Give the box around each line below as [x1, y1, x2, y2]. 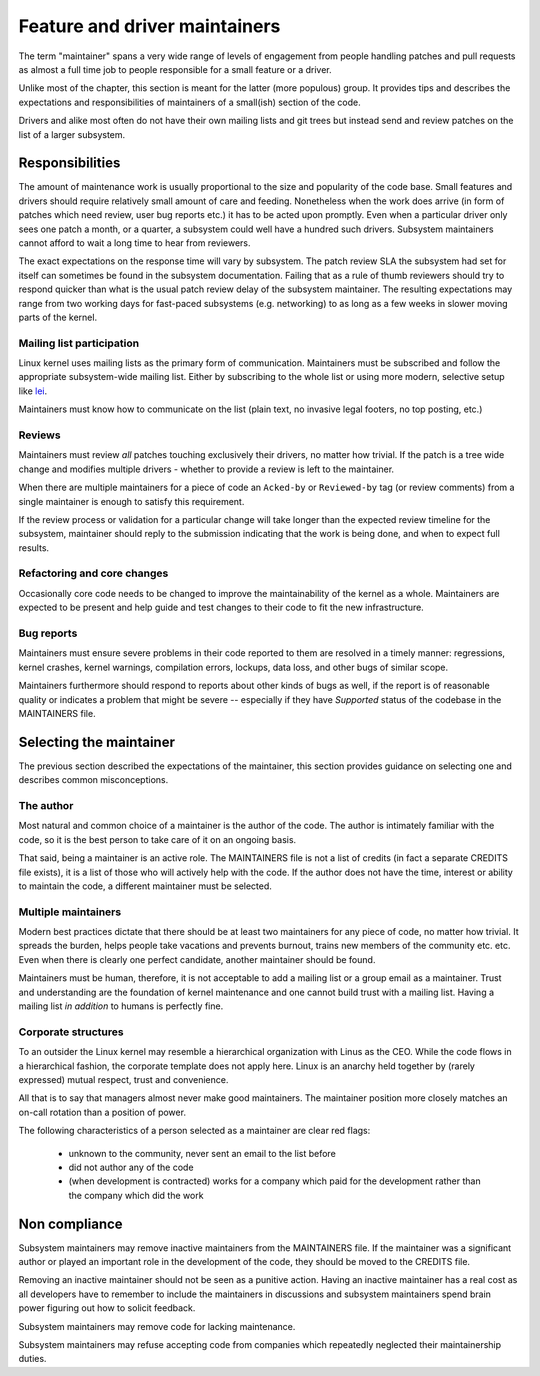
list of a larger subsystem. [18, 128, 126, 140]
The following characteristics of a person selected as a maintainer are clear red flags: [18, 1125, 371, 1137]
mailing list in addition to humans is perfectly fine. [18, 1000, 224, 1012]
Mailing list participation [18, 336, 140, 350]
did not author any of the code [68, 1161, 194, 1173]
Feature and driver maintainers [18, 15, 281, 37]
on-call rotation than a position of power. [18, 1106, 187, 1118]
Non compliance [18, 1215, 124, 1232]
